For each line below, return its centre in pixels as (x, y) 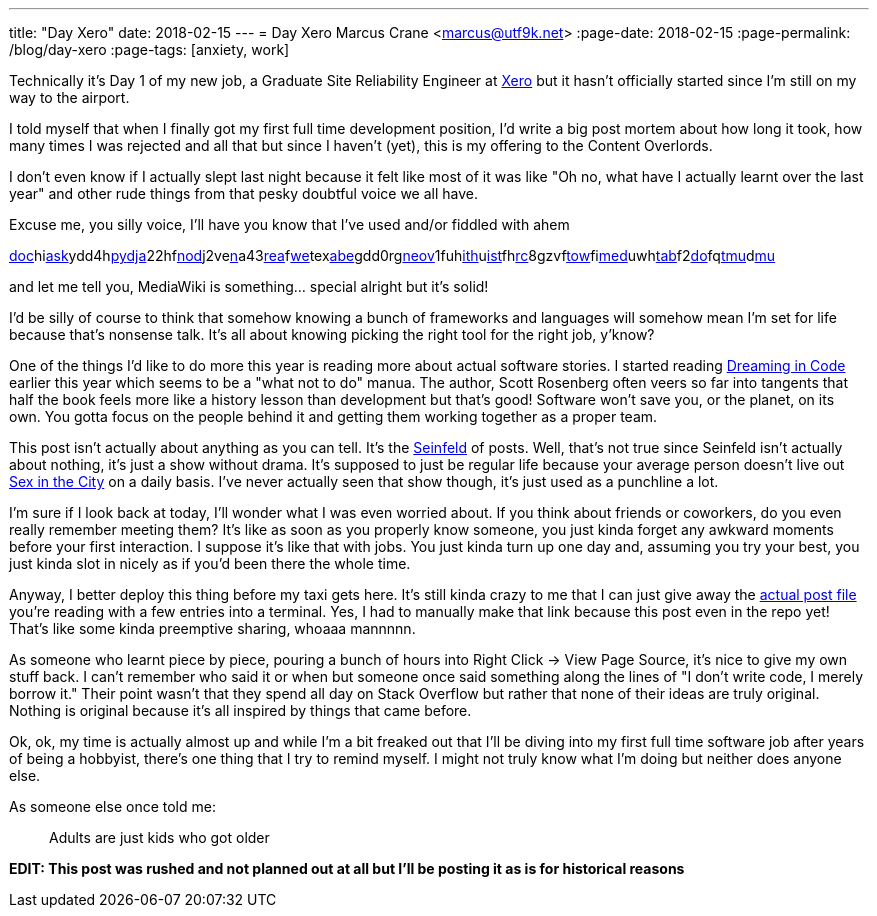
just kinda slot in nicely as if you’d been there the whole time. (210, 563)
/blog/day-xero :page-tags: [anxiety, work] (149, 49)
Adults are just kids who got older (159, 837)
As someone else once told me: (112, 806)
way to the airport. (69, 97)
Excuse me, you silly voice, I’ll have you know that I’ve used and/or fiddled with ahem (289, 224)
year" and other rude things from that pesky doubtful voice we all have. (243, 193)
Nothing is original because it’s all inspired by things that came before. (240, 710)
